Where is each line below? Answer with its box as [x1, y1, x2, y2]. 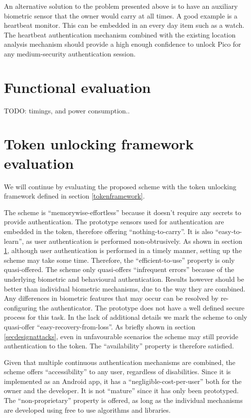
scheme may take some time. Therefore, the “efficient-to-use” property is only [4, 254, 235, 265]
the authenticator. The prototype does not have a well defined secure [39, 302, 245, 312]
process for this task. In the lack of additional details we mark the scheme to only [4, 312, 248, 322]
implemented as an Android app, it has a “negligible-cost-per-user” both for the [4, 376, 242, 386]
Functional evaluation [4, 77, 151, 97]
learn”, [4, 236, 24, 246]
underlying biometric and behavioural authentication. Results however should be [4, 273, 244, 284]
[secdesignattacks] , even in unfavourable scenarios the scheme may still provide [4, 331, 238, 341]
